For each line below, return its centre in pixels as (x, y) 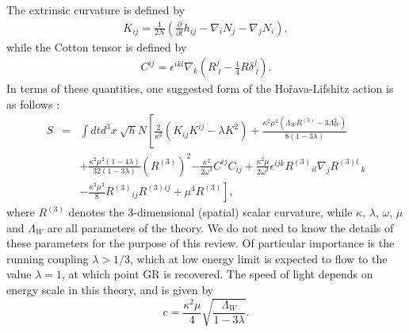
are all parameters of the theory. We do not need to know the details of (220, 227)
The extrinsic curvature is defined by (96, 10)
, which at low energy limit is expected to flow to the (259, 258)
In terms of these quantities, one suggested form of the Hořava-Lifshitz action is (200, 88)
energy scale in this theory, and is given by (110, 289)
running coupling (48, 258)
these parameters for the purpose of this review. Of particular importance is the (201, 243)
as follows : (33, 103)
